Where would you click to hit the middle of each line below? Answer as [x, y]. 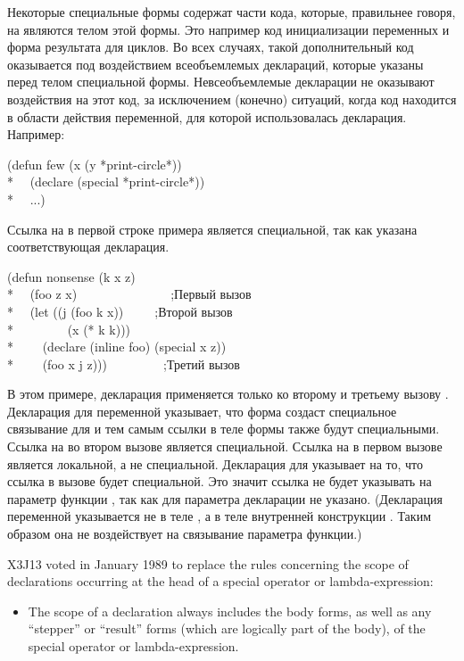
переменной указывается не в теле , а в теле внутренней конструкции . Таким [219, 516]
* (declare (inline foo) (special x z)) [117, 347]
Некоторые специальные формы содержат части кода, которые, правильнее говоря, [232, 12]
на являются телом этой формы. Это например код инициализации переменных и [228, 29]
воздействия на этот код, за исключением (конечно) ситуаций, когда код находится [232, 99]
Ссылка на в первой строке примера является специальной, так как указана [212, 229]
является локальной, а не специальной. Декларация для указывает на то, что [215, 463]
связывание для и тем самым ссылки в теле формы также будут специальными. [224, 429]
